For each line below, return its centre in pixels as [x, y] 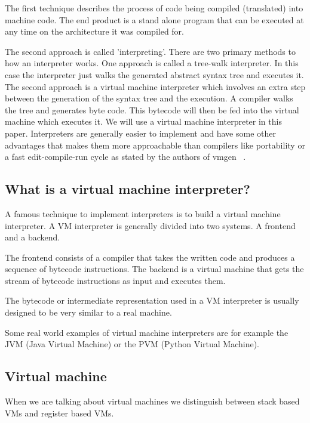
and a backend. [33, 237]
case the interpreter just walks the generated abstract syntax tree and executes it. [154, 74]
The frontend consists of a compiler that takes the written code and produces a [150, 257]
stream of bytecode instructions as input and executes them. [115, 280]
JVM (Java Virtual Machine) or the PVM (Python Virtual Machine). [132, 344]
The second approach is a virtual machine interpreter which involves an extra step [155, 86]
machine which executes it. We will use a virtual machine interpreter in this [143, 121]
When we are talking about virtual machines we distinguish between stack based [152, 401]
